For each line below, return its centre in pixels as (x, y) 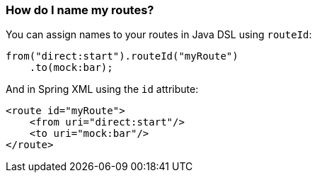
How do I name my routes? (80, 10)
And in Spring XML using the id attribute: (102, 89)
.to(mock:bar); (71, 68)
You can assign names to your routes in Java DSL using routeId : (159, 35)
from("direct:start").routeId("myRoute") (122, 56)
